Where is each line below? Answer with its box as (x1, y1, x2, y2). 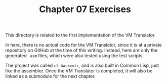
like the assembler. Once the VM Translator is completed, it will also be (5, 68, 153, 74)
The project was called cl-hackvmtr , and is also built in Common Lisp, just (5, 62, 159, 69)
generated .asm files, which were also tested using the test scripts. (5, 53, 144, 59)
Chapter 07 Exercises (38, 4, 132, 15)
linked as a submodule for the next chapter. (5, 73, 96, 79)
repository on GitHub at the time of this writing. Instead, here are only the (5, 47, 158, 54)
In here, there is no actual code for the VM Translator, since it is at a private (5, 42, 162, 48)
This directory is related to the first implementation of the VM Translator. (5, 32, 156, 38)
